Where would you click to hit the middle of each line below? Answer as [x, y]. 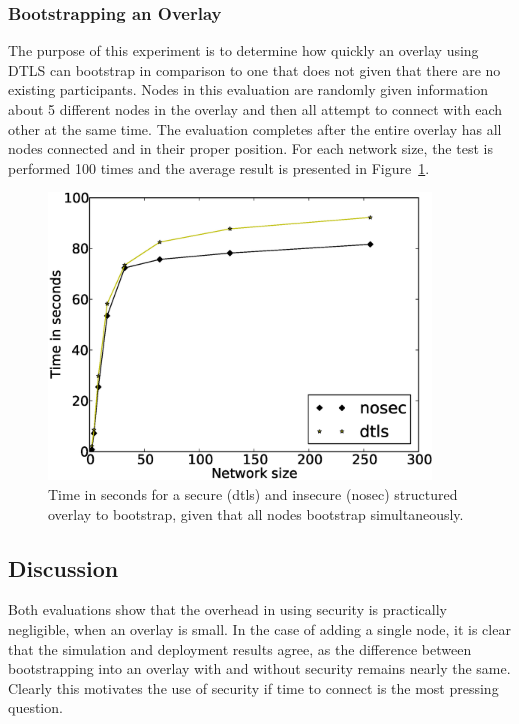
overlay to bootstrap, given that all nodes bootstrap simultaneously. [256, 513]
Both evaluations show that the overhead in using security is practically [227, 609]
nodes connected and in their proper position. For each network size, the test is [250, 148]
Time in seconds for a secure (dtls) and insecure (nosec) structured [253, 493]
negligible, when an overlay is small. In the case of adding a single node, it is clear [259, 628]
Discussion [63, 567]
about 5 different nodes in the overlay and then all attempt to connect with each [255, 109]
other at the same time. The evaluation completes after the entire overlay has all [255, 128]
